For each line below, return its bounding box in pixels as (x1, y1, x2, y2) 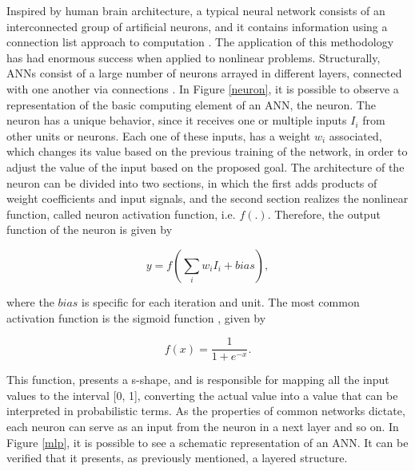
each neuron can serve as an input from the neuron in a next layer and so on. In (6, 418, 399, 434)
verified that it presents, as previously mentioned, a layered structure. (6, 449, 348, 466)
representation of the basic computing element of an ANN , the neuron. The (6, 96, 376, 113)
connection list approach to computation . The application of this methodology (6, 34, 394, 50)
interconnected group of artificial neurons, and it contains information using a (6, 18, 388, 34)
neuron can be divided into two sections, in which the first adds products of (6, 174, 377, 191)
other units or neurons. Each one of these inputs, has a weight (6, 127, 311, 144)
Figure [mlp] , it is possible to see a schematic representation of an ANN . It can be (6, 433, 409, 450)
